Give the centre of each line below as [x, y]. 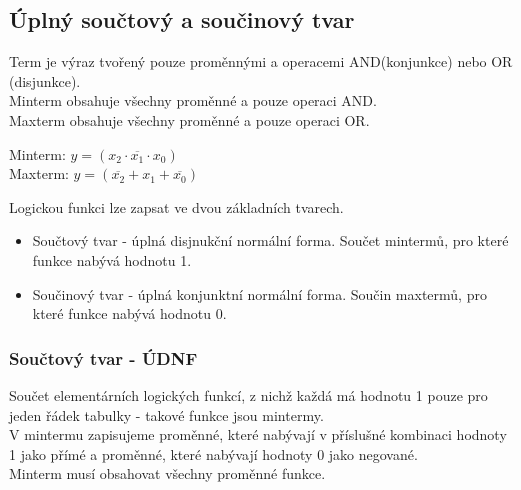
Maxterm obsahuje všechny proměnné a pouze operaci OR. [189, 119]
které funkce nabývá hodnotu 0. [129, 313]
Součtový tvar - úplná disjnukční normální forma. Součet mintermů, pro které [270, 240]
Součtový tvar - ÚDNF [103, 357]
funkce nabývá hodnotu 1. [112, 259]
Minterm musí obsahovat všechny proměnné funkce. [167, 473]
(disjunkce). [45, 80]
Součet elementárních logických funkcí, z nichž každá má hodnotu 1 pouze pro [248, 394]
